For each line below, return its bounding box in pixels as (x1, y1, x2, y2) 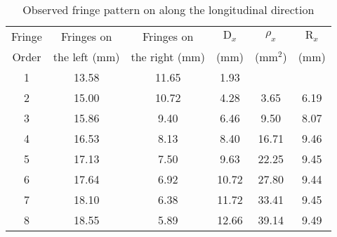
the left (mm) (53, 49, 120, 65)
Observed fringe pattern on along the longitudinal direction (22, 1, 315, 18)
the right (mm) (131, 49, 205, 65)
